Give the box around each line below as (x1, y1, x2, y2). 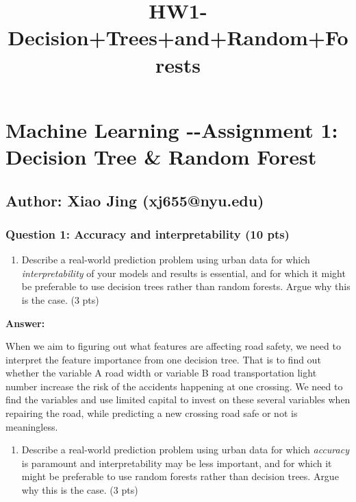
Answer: (5, 315, 45, 330)
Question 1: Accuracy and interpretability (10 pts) (5, 225, 290, 242)
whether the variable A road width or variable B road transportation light (5, 366, 317, 380)
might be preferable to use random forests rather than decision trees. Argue (21, 469, 339, 483)
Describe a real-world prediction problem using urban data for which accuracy (21, 442, 349, 457)
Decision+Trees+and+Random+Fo (8, 23, 348, 51)
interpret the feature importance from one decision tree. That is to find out (5, 352, 321, 366)
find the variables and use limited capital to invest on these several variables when (5, 392, 351, 407)
